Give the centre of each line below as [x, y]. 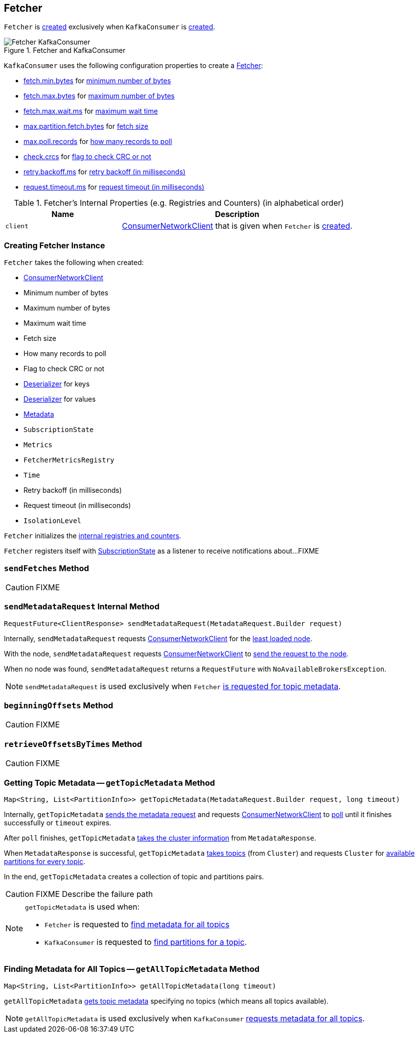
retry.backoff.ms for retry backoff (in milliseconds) [105, 172]
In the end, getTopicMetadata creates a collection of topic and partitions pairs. [134, 876]
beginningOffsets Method [59, 706]
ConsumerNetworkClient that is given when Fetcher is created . [237, 226]
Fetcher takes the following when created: [74, 263]
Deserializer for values [60, 399]
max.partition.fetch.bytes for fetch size [86, 126]
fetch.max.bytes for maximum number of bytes [99, 96]
